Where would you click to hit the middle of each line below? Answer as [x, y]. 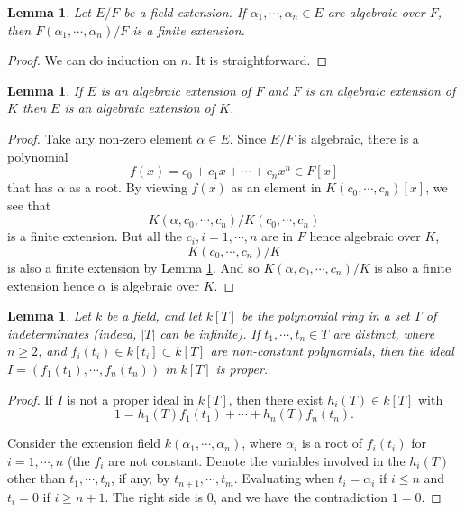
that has [30, 187]
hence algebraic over [365, 236]
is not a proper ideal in [130, 399]
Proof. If [30, 399]
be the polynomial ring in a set [325, 316]
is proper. [242, 368]
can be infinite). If [210, 333]
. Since [248, 138]
